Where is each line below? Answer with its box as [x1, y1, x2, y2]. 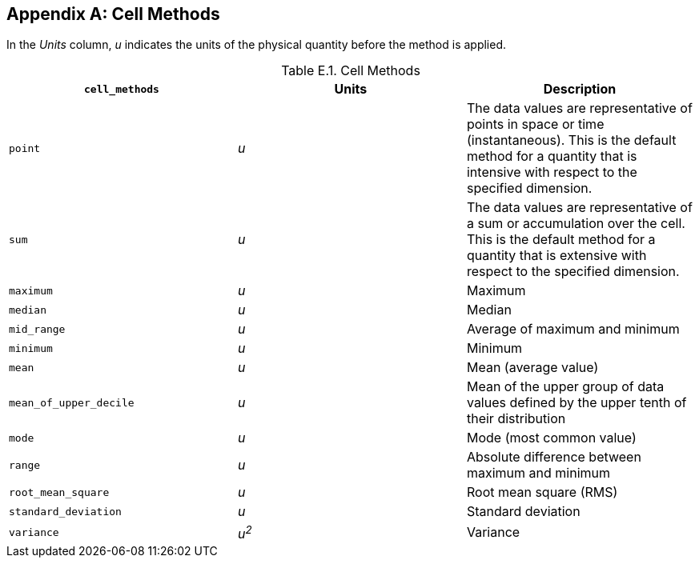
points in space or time [466, 116, 605, 133]
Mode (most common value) [466, 430, 637, 446]
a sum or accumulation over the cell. [466, 215, 685, 232]
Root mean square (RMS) [466, 484, 618, 501]
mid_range [9, 322, 66, 335]
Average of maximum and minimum [466, 321, 680, 338]
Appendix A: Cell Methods [6, 4, 220, 24]
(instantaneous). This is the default [466, 132, 677, 149]
